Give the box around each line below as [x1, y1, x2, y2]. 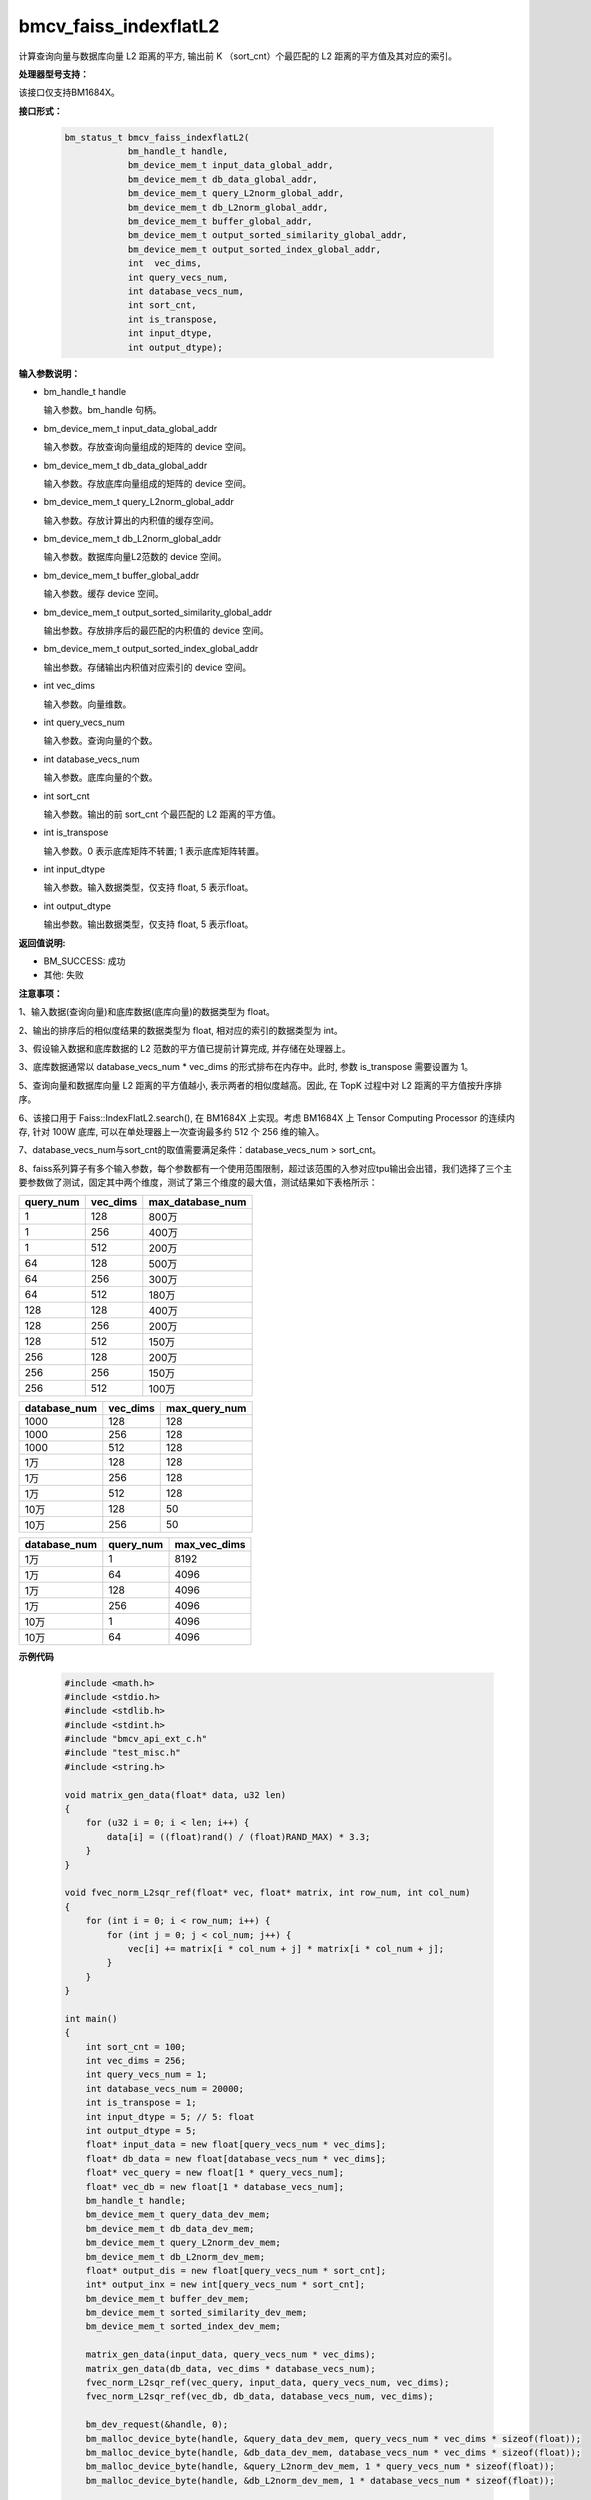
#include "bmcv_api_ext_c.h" [64, 1733, 208, 1745]
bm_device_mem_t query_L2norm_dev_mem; [85, 2237, 282, 2249]
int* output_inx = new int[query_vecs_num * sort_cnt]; [85, 2279, 366, 2290]
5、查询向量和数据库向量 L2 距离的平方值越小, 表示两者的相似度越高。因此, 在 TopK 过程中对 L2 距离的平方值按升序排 [18, 1079, 503, 1091]
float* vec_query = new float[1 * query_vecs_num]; [85, 2167, 345, 2179]
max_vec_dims [174, 1537, 246, 1551]
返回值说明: [18, 936, 66, 949]
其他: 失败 [43, 969, 84, 981]
